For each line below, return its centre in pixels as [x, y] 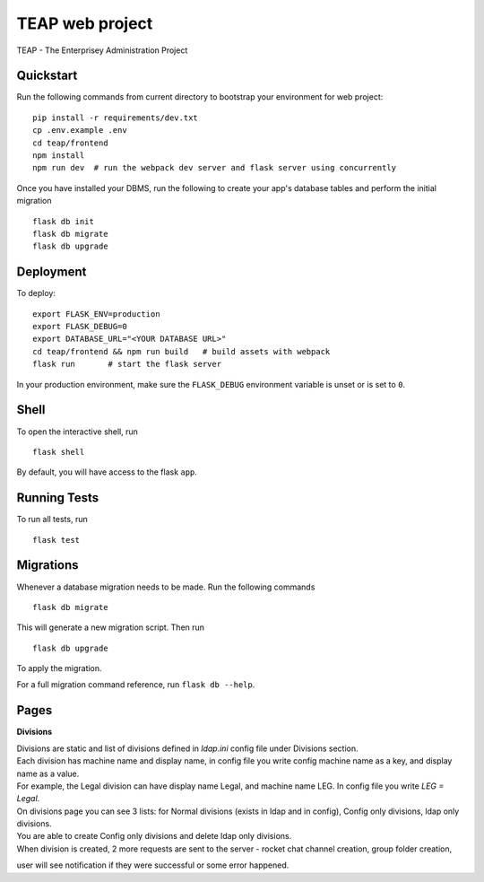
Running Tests [57, 498]
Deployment [52, 272]
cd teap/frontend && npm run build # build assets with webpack [181, 351]
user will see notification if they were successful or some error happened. [153, 865]
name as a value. [48, 773]
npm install [59, 156]
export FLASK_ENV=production [96, 314]
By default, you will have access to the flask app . [107, 472]
